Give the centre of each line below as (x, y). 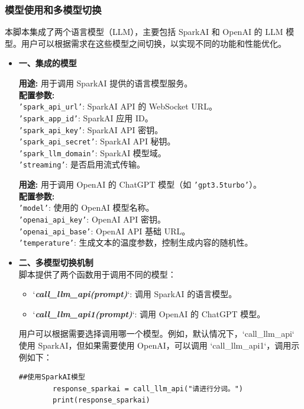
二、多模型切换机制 (56, 262)
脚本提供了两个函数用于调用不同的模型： (97, 274)
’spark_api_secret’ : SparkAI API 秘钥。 (97, 141)
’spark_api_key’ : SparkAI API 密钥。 (91, 129)
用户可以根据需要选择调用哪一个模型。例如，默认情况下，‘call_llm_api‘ (156, 334)
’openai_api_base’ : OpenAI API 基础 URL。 (104, 231)
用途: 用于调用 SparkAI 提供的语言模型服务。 (106, 83)
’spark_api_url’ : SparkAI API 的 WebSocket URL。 (118, 106)
